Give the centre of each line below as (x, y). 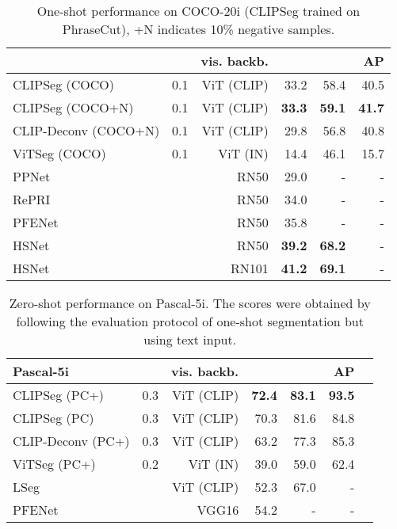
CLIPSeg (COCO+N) (73, 107)
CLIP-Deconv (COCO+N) (86, 130)
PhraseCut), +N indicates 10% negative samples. (198, 29)
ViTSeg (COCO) (59, 153)
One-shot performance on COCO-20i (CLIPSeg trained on (198, 11)
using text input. (190, 339)
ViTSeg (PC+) (54, 464)
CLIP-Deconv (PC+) (71, 441)
